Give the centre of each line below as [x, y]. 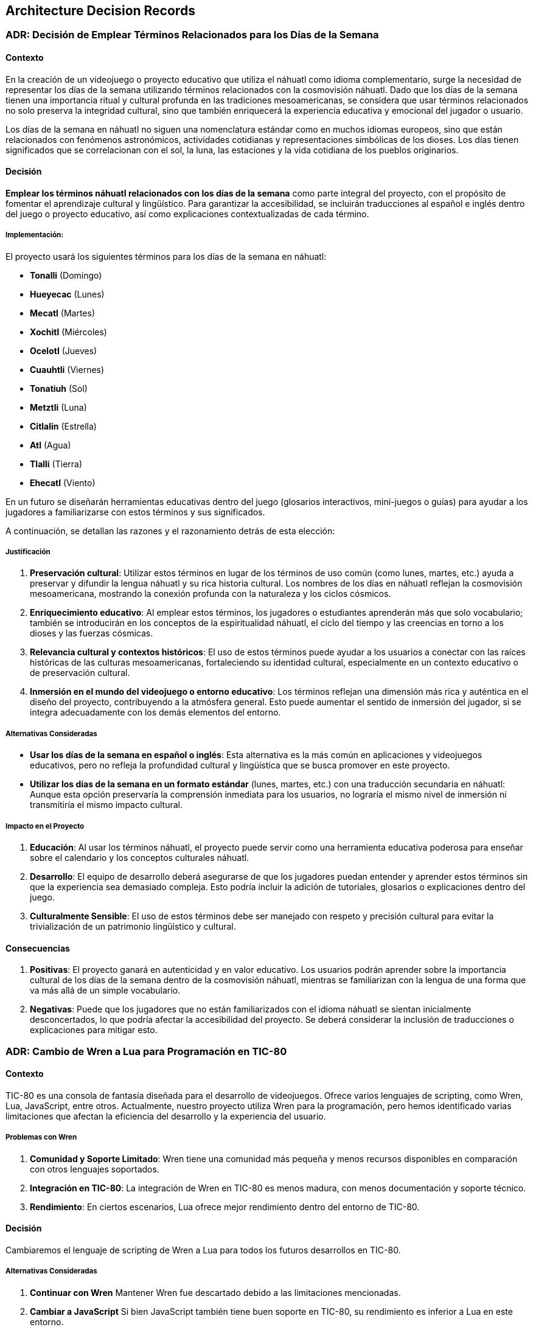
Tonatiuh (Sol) [59, 388]
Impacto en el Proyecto [45, 826]
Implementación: [35, 235]
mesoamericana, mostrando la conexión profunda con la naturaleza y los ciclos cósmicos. [211, 594]
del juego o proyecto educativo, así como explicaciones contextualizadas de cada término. [187, 214]
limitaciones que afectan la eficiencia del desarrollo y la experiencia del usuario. [166, 1116]
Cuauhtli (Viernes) [67, 369]
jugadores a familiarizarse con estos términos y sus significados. [135, 512]
